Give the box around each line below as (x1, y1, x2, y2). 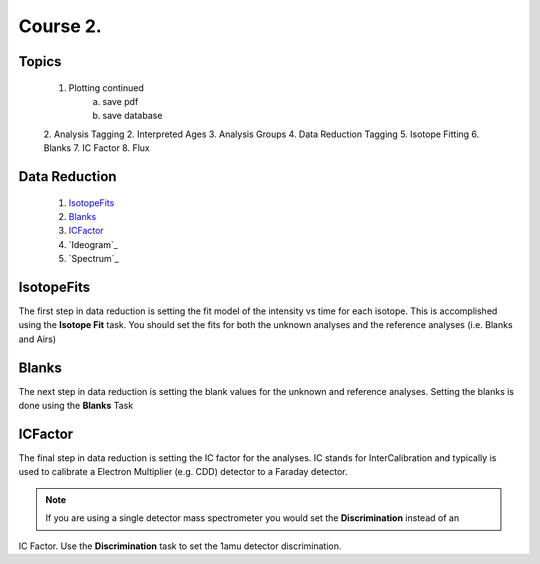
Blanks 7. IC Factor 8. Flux (43, 142, 150, 154)
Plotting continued (68, 81, 144, 94)
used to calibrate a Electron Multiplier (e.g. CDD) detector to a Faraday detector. (18, 466, 349, 478)
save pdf (102, 95, 139, 107)
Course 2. (18, 15, 102, 37)
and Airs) (18, 333, 57, 345)
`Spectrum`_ (68, 253, 119, 265)
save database (102, 110, 163, 122)
